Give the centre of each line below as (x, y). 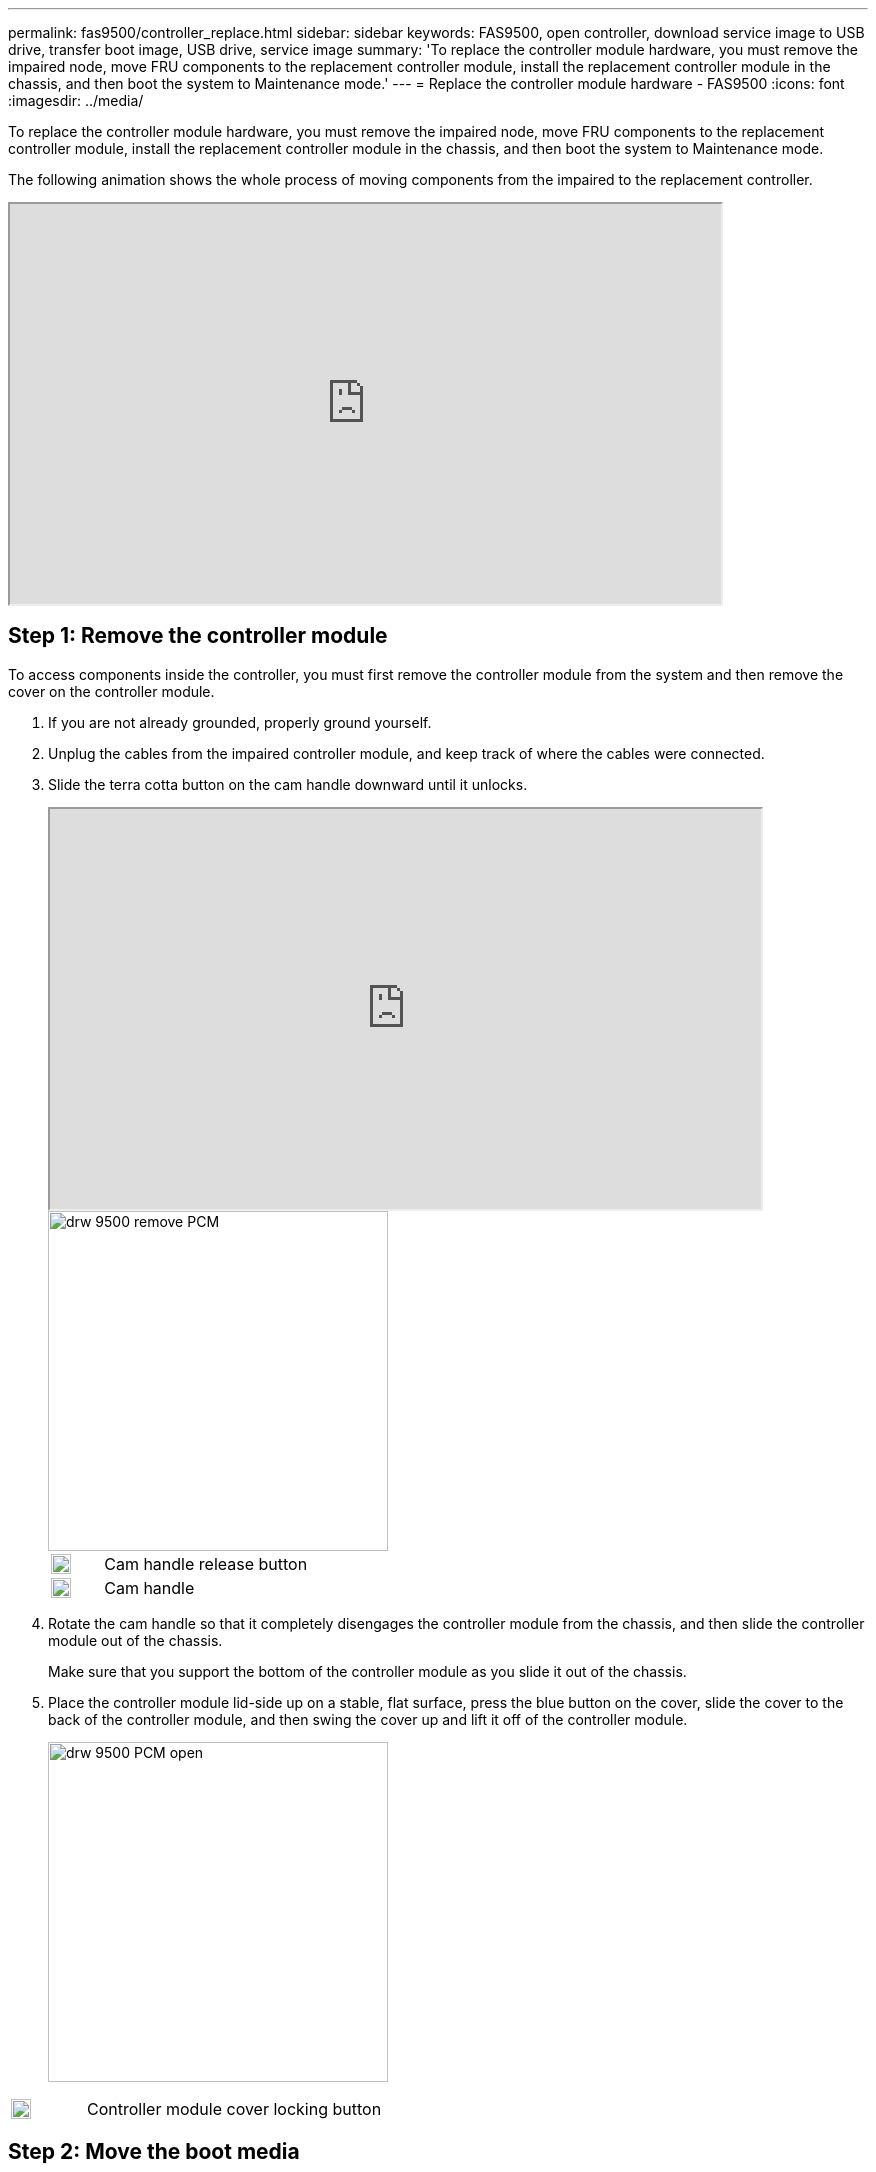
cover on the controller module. (111, 691)
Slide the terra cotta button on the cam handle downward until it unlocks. (288, 784)
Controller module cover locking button (234, 2108)
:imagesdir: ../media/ (76, 100)
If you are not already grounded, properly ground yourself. (240, 722)
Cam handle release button (206, 1563)
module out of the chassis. (135, 1640)
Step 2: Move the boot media (154, 2152)
